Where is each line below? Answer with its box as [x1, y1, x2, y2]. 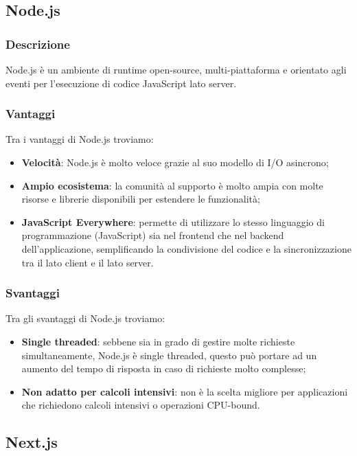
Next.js [5, 431, 58, 453]
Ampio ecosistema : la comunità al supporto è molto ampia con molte [21, 178, 323, 192]
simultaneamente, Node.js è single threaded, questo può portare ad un [21, 347, 317, 362]
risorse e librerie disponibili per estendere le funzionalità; [21, 192, 260, 206]
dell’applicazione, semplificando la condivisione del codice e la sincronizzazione [21, 241, 352, 255]
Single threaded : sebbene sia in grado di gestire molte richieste [21, 334, 295, 348]
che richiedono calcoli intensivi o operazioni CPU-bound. [21, 398, 260, 412]
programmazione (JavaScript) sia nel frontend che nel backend [21, 228, 284, 242]
